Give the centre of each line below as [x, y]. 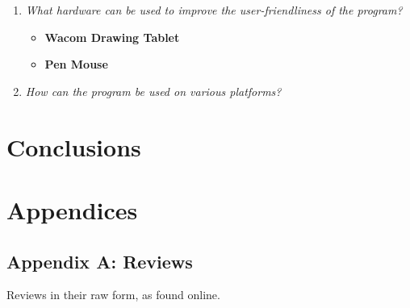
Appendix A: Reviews [100, 261]
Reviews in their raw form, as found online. [113, 295]
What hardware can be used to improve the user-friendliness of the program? [214, 10]
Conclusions [74, 146]
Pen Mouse [76, 64]
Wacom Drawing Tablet [112, 37]
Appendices [72, 209]
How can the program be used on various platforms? [153, 91]
